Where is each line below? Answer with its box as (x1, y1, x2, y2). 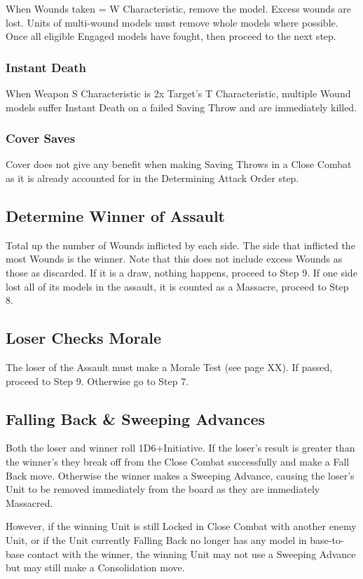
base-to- (310, 532, 344, 547)
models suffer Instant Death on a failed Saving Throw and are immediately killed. (6, 99, 357, 114)
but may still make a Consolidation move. (6, 560, 185, 575)
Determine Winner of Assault (6, 204, 225, 226)
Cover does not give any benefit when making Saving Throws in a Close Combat (6, 157, 352, 172)
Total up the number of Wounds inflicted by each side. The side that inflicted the (6, 237, 355, 252)
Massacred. (6, 495, 53, 510)
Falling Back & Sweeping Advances (6, 407, 266, 429)
